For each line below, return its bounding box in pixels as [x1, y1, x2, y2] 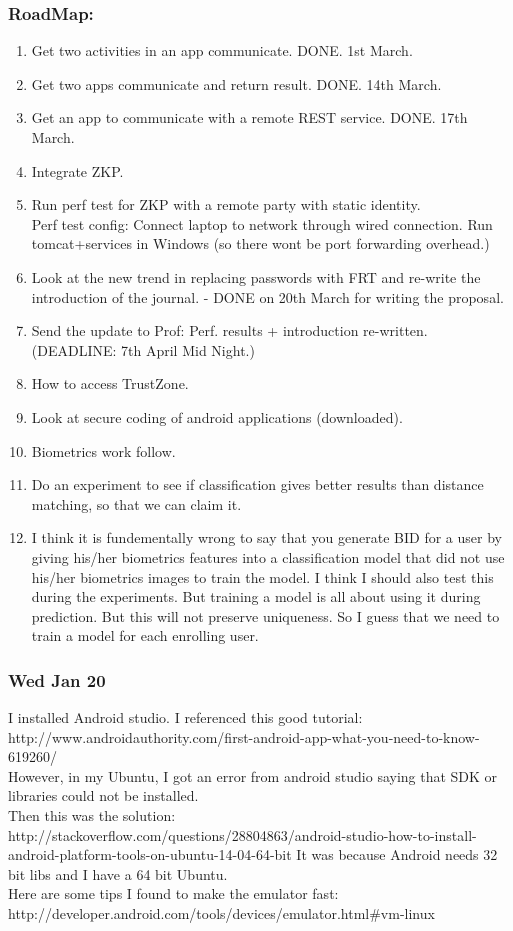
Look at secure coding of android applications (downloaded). [31, 406, 403, 427]
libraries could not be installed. [8, 785, 199, 806]
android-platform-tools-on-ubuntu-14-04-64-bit [8, 844, 292, 865]
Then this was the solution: [8, 805, 176, 826]
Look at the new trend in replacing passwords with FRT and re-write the [31, 266, 481, 287]
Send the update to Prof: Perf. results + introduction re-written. [31, 320, 428, 341]
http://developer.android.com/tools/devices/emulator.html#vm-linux [8, 903, 435, 924]
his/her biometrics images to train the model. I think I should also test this [31, 566, 494, 587]
